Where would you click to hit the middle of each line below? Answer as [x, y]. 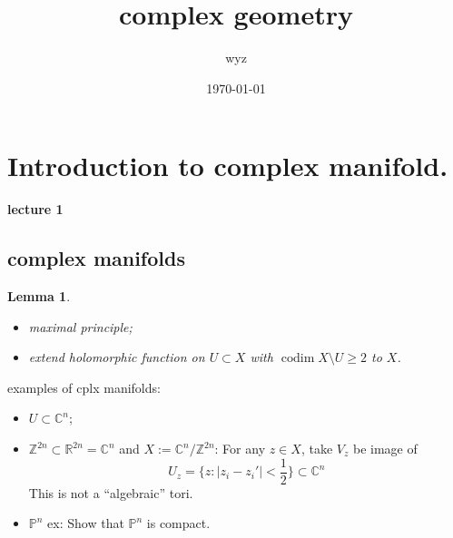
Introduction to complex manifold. [228, 166]
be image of [385, 449]
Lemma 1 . [39, 296]
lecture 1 [35, 209]
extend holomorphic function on [117, 357]
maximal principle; [80, 326]
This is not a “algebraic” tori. [111, 492]
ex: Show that [86, 523]
